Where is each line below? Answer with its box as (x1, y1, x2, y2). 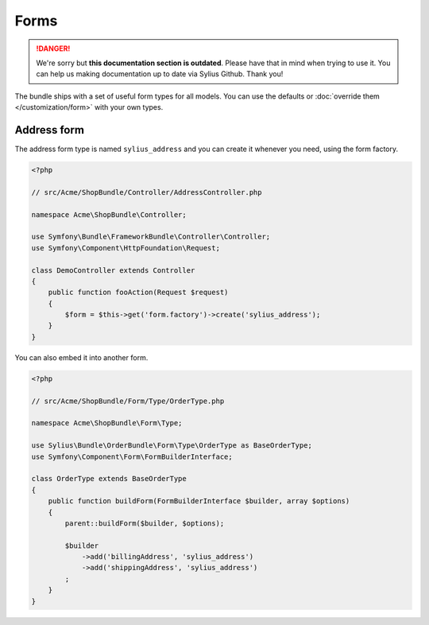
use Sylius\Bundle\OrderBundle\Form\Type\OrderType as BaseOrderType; (31, 441, 313, 450)
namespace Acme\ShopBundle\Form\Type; (31, 418, 183, 428)
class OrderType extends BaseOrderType (31, 474, 187, 483)
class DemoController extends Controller (31, 266, 195, 274)
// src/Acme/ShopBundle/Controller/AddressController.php (31, 188, 262, 196)
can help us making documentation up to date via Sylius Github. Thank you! (36, 69, 284, 79)
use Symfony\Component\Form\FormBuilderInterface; (31, 452, 234, 461)
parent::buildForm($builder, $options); (64, 518, 225, 528)
